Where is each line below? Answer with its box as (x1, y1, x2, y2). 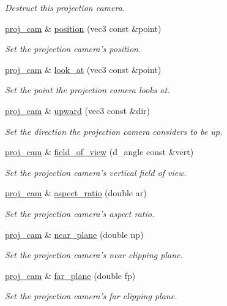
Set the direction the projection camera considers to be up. (5, 124, 223, 137)
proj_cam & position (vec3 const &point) (5, 21, 162, 34)
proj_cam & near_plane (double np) (5, 228, 144, 240)
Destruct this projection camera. (5, 1, 125, 13)
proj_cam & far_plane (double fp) (5, 269, 136, 281)
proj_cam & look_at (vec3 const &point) (5, 63, 162, 75)
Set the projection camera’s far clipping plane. (5, 289, 177, 302)
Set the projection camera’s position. (5, 42, 141, 55)
